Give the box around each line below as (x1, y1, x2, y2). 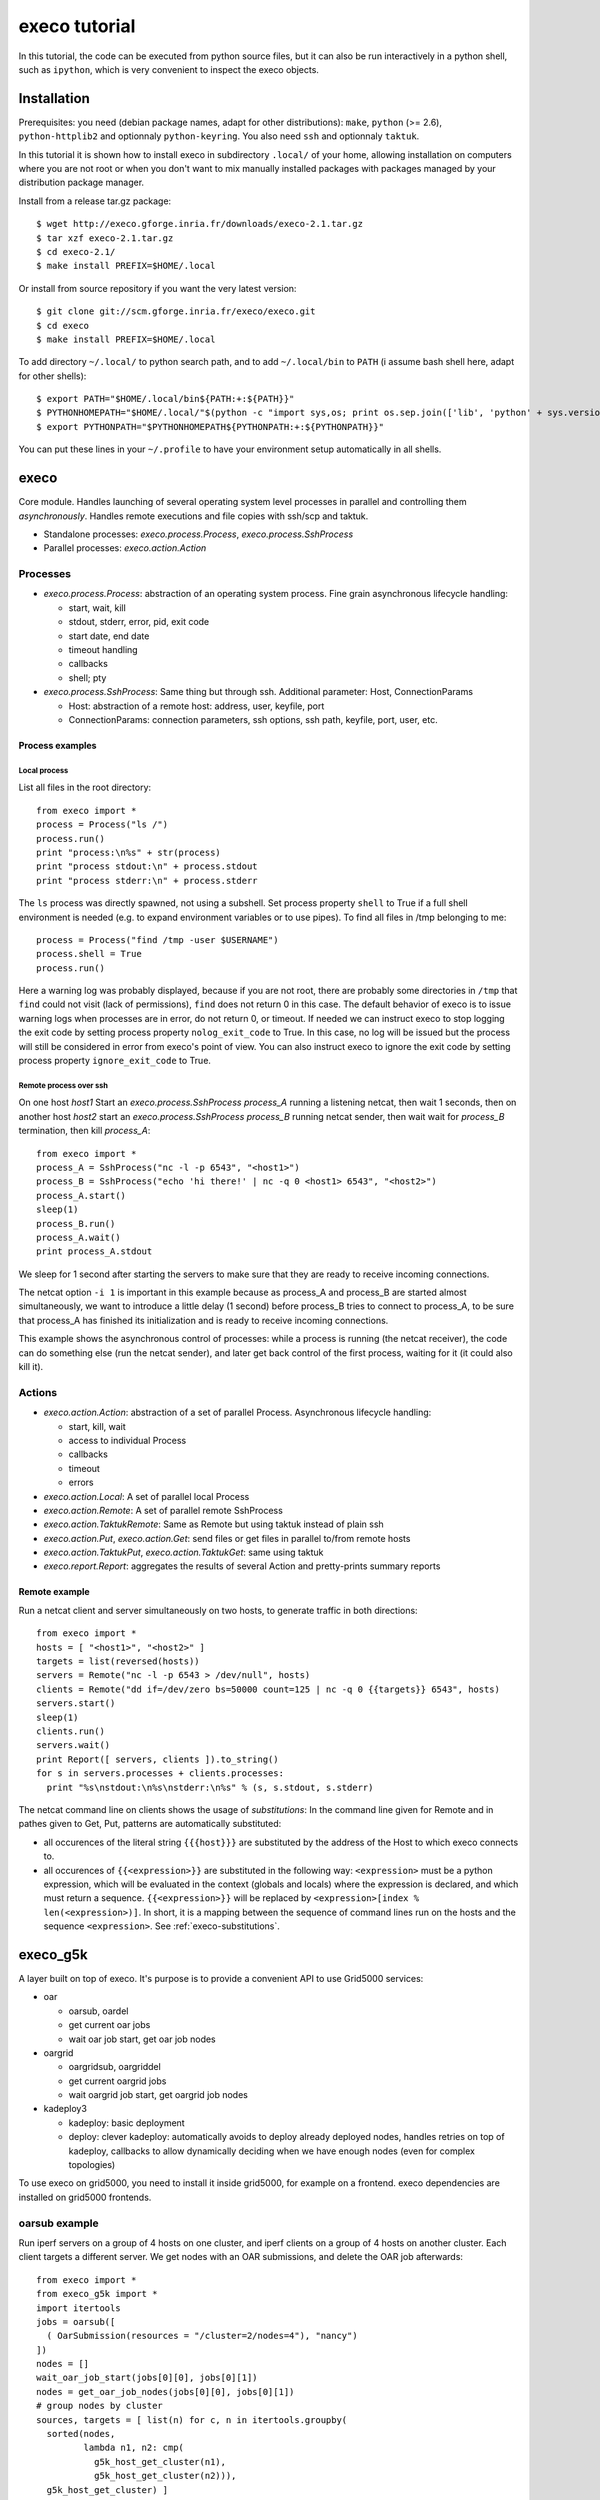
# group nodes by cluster (36, 2400, 164, 2412)
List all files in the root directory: (18, 781, 152, 794)
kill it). (18, 1361, 44, 1373)
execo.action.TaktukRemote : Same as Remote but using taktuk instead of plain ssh (43, 1518, 384, 1530)
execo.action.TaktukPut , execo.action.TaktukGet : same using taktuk (43, 1546, 324, 1559)
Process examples (18, 740, 97, 751)
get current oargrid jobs (68, 2075, 167, 2087)
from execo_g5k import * (36, 2288, 158, 2300)
